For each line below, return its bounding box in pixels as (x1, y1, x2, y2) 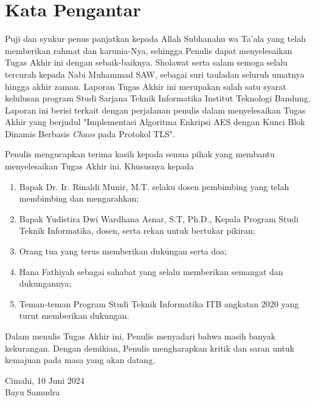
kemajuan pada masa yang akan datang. (5, 353, 156, 366)
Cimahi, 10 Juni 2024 (5, 373, 85, 386)
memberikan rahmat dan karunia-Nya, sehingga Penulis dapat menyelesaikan (5, 44, 292, 56)
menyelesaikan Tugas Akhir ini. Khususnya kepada (5, 160, 194, 172)
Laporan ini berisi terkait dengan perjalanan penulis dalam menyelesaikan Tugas (5, 103, 306, 116)
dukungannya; (19, 277, 72, 290)
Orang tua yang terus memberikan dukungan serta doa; (19, 245, 227, 257)
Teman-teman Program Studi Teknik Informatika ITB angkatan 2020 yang (19, 297, 299, 310)
